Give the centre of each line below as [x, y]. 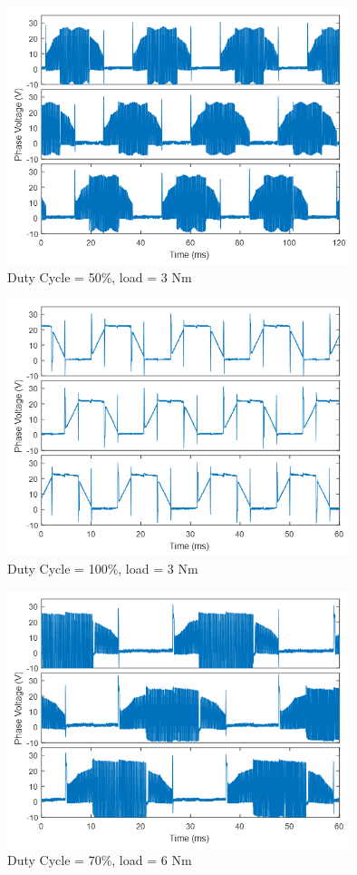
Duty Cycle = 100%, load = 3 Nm [103, 569]
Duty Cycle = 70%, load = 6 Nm [100, 860]
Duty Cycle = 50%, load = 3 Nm [100, 276]
